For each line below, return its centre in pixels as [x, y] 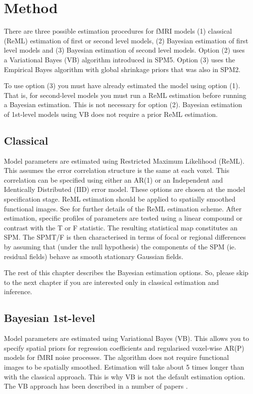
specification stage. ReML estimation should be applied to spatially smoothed [120, 199]
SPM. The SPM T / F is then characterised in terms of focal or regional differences [125, 237]
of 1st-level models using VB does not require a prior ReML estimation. [111, 114]
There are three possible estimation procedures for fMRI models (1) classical [118, 31]
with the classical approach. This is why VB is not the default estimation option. [125, 376]
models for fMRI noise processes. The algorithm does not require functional [117, 357]
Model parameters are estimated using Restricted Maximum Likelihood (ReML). [124, 160]
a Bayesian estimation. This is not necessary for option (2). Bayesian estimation [123, 104]
